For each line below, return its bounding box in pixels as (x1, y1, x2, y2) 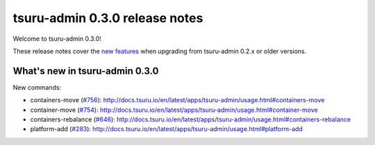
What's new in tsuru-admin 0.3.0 (12, 65, 159, 77)
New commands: (12, 83, 62, 91)
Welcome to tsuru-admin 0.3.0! (12, 35, 102, 43)
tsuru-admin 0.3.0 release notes (12, 10, 203, 26)
